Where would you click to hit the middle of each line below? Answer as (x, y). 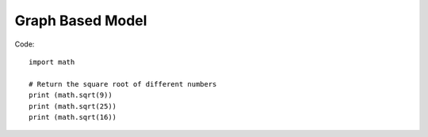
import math (52, 62)
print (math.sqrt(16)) (73, 117)
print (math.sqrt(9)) (71, 95)
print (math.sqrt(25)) (73, 106)
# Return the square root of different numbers (123, 84)
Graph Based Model (81, 20)
